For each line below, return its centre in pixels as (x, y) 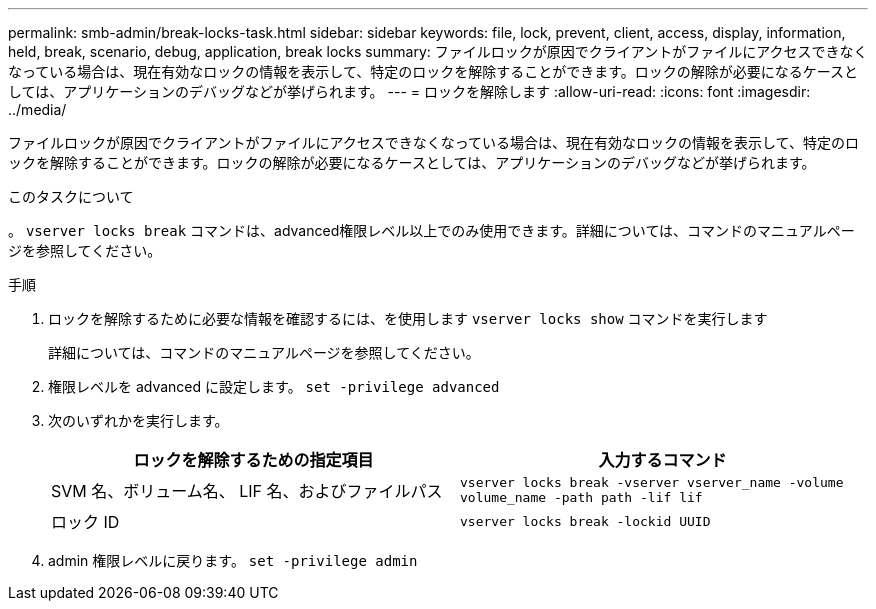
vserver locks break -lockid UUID (585, 521)
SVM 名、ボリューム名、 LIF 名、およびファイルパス (247, 491)
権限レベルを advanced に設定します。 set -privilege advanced (274, 386)
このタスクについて (71, 196)
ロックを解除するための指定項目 (253, 460)
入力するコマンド (662, 460)
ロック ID (85, 522)
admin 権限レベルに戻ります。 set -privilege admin (233, 560)
